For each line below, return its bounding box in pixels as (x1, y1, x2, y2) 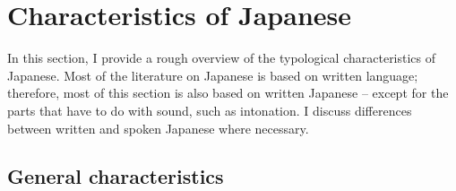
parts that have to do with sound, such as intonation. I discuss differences (7, 100, 412, 119)
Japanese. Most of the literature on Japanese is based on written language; (7, 65, 418, 84)
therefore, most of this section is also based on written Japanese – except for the (7, 83, 449, 102)
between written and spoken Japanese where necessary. (7, 118, 309, 137)
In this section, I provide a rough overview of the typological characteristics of (7, 48, 436, 67)
